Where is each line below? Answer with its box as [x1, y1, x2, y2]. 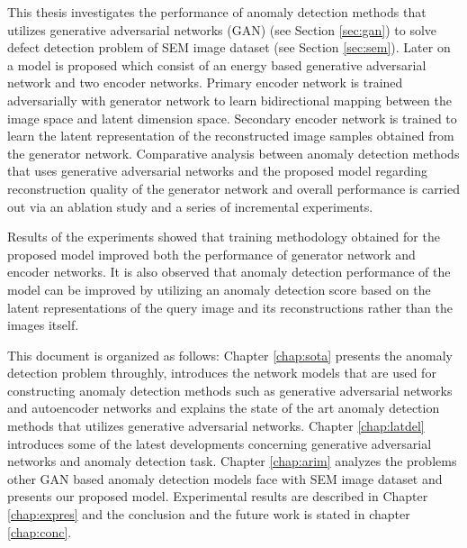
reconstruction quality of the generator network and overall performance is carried [7, 178, 461, 197]
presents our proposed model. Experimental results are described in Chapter [7, 487, 428, 506]
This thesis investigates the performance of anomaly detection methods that [7, 3, 427, 21]
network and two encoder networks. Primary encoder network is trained [7, 73, 403, 92]
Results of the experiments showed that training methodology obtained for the [7, 227, 440, 246]
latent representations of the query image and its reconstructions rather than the [7, 297, 453, 316]
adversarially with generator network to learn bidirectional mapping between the [7, 90, 452, 109]
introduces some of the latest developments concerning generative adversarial [7, 434, 432, 452]
